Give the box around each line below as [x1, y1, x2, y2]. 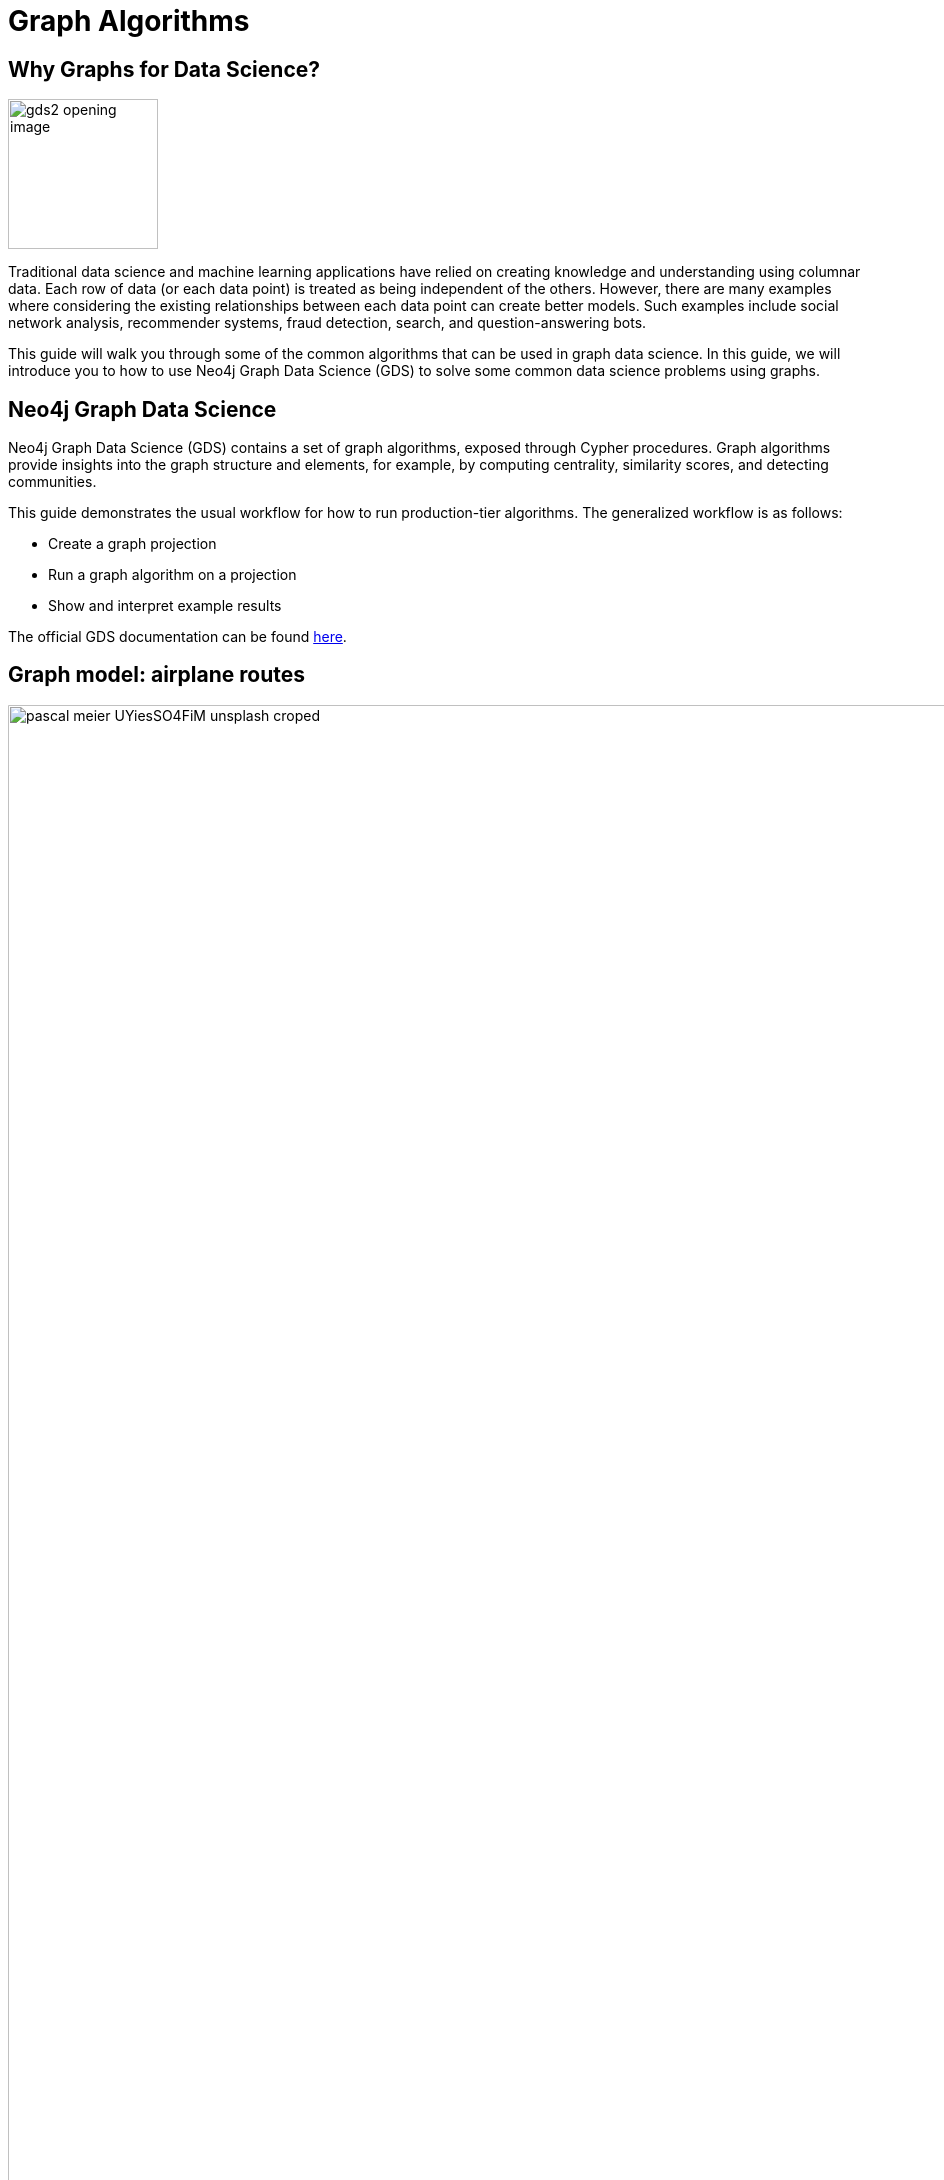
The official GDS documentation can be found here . [8, 628, 347, 646]
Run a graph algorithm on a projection [48, 566, 297, 584]
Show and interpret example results [48, 597, 282, 615]
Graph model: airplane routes [8, 662, 305, 688]
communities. [8, 473, 97, 491]
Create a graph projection [48, 535, 217, 553]
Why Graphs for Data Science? [8, 56, 321, 82]
